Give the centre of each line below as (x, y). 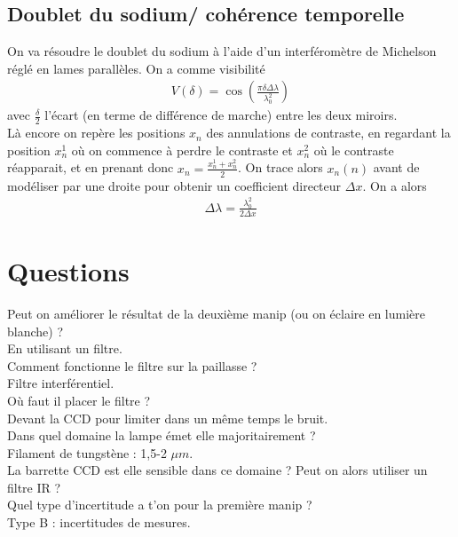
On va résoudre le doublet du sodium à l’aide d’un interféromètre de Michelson (222, 51)
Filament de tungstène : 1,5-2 (87, 452)
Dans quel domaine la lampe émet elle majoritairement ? (162, 435)
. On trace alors (280, 167)
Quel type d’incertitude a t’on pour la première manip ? (160, 505)
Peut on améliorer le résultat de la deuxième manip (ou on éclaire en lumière (216, 313)
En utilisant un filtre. (65, 348)
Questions (68, 271)
